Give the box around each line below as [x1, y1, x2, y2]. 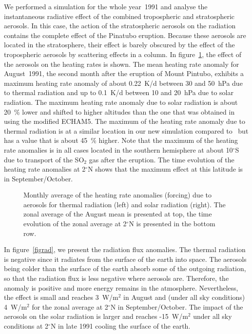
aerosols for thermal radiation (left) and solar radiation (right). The [23, 199, 226, 209]
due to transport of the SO [4, 154, 84, 164]
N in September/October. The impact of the [110, 301, 243, 312]
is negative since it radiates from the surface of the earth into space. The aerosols [4, 254, 247, 264]
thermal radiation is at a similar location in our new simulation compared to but [4, 125, 249, 136]
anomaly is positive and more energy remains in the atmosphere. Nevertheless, [4, 282, 238, 293]
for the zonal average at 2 [32, 301, 108, 312]
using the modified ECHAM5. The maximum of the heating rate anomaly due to [4, 116, 245, 126]
